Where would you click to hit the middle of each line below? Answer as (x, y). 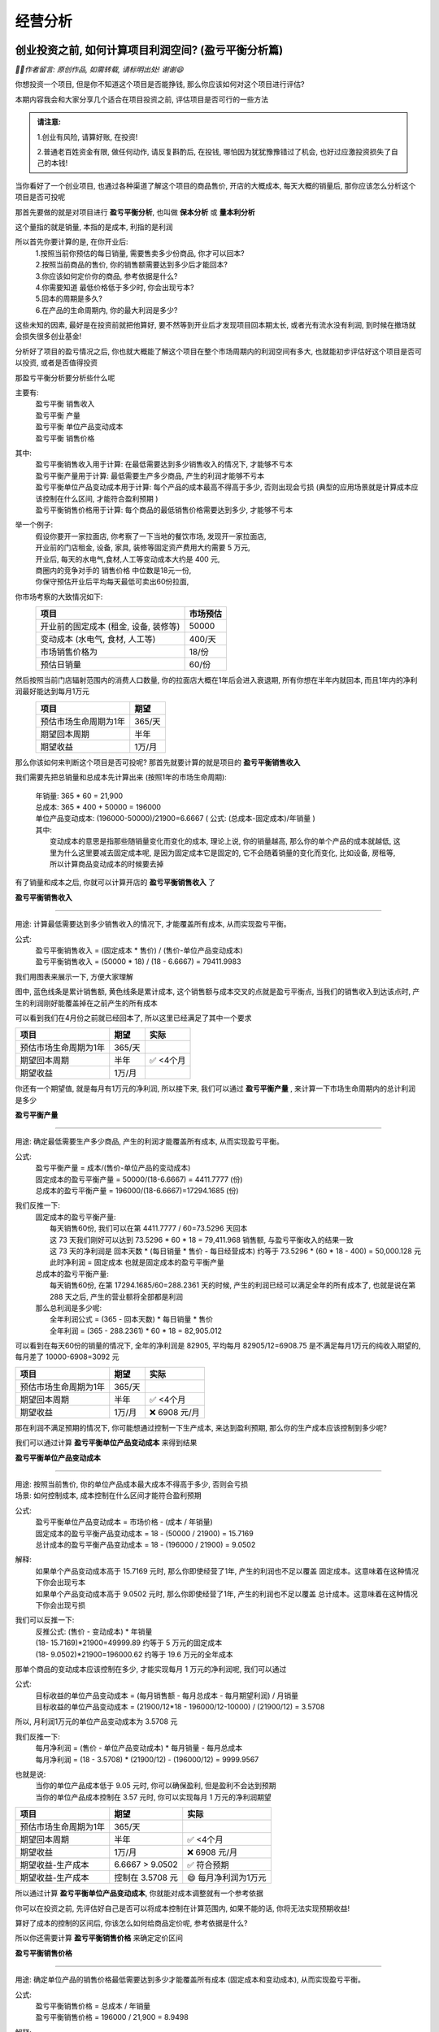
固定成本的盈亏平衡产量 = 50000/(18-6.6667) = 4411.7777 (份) (139, 1179)
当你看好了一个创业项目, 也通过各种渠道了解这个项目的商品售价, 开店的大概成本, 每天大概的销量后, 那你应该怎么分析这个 (215, 185)
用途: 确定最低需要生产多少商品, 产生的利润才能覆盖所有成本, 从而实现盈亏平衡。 (149, 1141)
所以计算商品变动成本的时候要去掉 (107, 864)
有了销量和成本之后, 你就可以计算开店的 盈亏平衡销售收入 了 (115, 883)
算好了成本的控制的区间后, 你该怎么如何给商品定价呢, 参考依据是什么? (131, 1923)
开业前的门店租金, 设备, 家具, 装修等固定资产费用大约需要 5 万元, (143, 548)
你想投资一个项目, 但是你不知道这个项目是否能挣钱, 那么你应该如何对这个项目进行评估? (160, 85)
